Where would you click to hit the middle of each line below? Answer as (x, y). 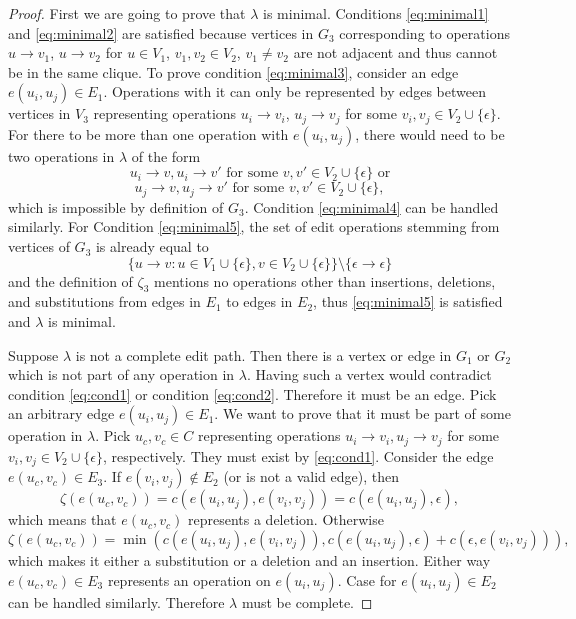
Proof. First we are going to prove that (127, 13)
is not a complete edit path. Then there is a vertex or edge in (263, 354)
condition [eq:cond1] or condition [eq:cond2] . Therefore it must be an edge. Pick (252, 393)
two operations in (61, 155)
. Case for (367, 579)
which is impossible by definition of (116, 206)
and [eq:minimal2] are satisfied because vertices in (161, 32)
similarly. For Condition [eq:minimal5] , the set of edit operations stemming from (254, 226)
